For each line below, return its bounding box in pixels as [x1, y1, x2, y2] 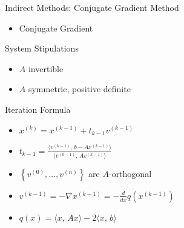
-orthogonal [108, 167, 152, 179]
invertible [28, 62, 64, 75]
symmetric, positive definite [28, 82, 131, 95]
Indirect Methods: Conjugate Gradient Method [5, 1, 179, 13]
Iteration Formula [5, 102, 71, 115]
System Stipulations [5, 42, 79, 55]
